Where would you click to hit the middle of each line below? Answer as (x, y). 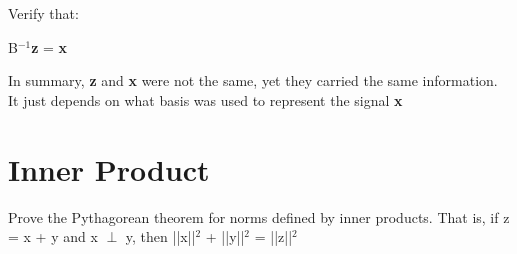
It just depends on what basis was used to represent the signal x (205, 99)
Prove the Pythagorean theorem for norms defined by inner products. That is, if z (259, 216)
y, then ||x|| (160, 236)
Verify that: (43, 13)
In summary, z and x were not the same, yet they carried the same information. (253, 80)
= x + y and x (53, 236)
